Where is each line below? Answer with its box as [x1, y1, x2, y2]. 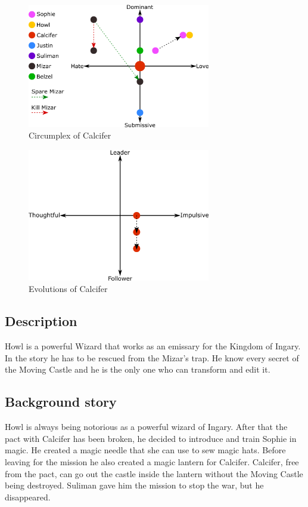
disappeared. [5, 490, 51, 503]
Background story [5, 392, 117, 411]
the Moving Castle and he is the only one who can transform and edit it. [5, 363, 270, 376]
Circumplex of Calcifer [29, 129, 111, 142]
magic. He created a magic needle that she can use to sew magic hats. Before [5, 444, 286, 456]
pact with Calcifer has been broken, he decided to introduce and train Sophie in [5, 432, 297, 444]
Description [5, 312, 77, 330]
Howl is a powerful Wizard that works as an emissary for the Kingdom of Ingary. [5, 340, 301, 352]
